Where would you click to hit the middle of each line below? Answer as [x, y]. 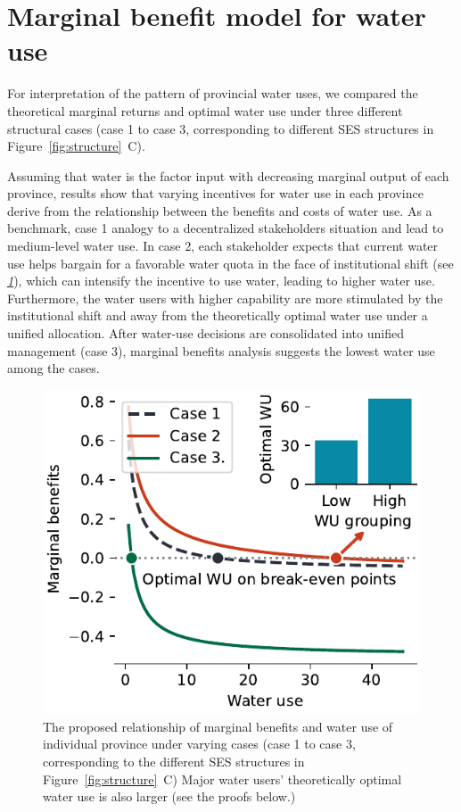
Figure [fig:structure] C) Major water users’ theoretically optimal [222, 779]
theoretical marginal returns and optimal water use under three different [205, 110]
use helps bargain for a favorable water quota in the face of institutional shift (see [230, 263]
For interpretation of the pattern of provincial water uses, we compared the [213, 93]
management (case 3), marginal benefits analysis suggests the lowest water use [221, 350]
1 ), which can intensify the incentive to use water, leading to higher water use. [221, 281]
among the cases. [54, 368]
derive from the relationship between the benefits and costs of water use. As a [220, 210]
